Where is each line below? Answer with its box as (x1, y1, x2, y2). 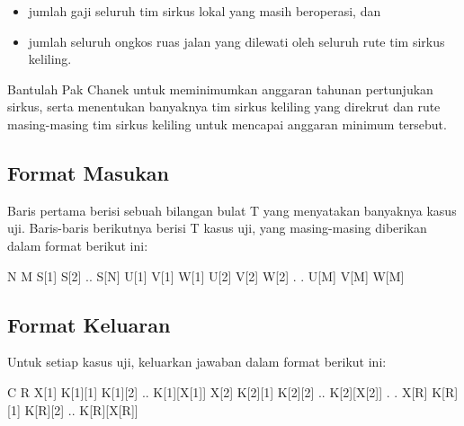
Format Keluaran (7, 310, 171, 338)
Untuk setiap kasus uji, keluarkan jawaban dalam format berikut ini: (7, 352, 387, 371)
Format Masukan (7, 158, 170, 186)
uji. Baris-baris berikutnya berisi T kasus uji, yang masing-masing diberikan (7, 218, 427, 237)
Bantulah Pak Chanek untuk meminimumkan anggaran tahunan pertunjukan (7, 79, 433, 98)
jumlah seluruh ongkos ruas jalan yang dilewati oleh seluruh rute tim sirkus (28, 31, 445, 50)
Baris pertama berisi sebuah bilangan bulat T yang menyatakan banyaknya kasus (7, 200, 457, 219)
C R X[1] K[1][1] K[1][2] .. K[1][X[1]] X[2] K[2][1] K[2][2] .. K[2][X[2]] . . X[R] (7, 382, 428, 401)
